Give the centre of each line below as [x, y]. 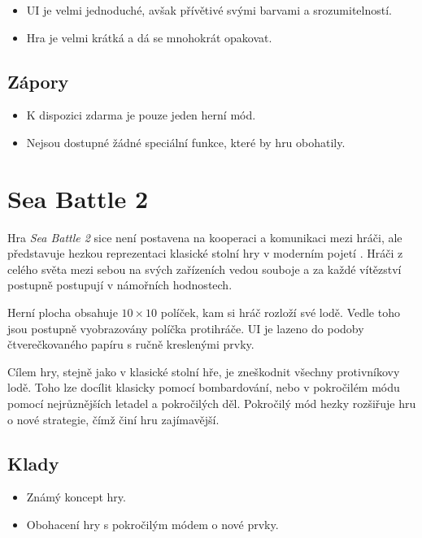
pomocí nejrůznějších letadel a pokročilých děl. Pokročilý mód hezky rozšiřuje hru [212, 403]
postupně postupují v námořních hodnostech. [120, 285]
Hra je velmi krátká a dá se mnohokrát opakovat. [149, 37]
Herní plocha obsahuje [63, 312]
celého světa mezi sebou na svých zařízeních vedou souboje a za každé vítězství [204, 269]
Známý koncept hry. [76, 497]
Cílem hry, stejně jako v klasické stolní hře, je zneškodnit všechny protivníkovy [204, 371]
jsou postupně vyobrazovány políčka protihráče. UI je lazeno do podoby [186, 328]
